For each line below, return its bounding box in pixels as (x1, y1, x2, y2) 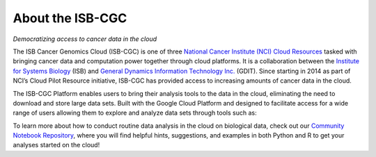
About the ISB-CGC (13, 10, 127, 26)
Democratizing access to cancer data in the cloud (13, 35, 157, 43)
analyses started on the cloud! (13, 141, 100, 149)
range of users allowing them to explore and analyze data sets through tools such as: (13, 108, 257, 117)
